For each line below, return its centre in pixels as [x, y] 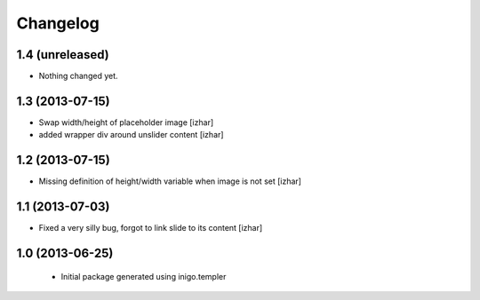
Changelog [58, 23]
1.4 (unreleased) [63, 55]
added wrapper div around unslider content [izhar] [131, 135]
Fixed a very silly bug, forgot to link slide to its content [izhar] [151, 228]
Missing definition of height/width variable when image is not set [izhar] [170, 181]
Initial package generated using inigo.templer [144, 276]
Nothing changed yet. [79, 76]
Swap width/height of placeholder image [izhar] [126, 122]
